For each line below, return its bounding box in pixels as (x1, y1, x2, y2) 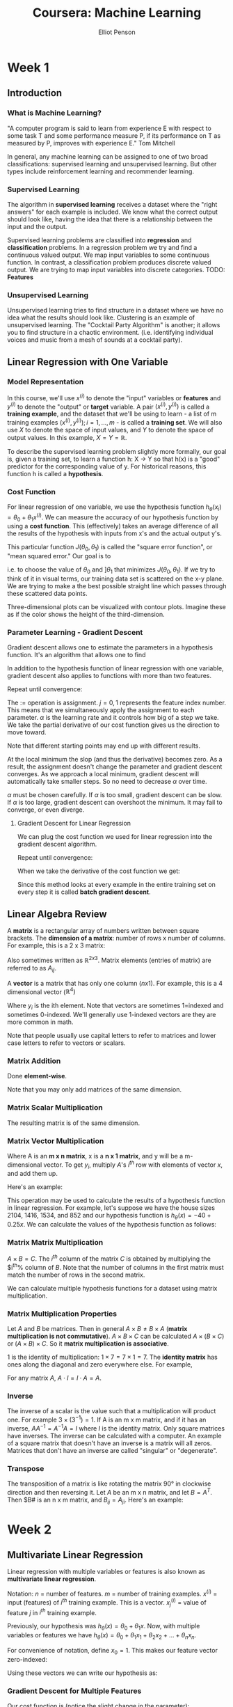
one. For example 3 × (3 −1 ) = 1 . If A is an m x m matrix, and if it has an (7, 1415, 207, 1424)
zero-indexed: (7, 1655, 47, 1663)
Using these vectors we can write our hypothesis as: (7, 1669, 158, 1677)
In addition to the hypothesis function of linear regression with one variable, (7, 664, 224, 672)
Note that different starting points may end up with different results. (7, 741, 200, 750)
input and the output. (7, 222, 67, 230)
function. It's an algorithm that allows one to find (7, 651, 146, 659)
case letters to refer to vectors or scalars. (7, 1039, 126, 1047)
